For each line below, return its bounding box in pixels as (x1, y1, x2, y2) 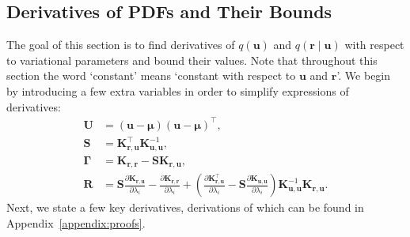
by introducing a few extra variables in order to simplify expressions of (6, 82, 349, 99)
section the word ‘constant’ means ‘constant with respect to (6, 67, 296, 84)
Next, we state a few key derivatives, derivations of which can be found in (6, 199, 364, 216)
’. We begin (336, 67, 391, 84)
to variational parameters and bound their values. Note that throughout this (6, 51, 378, 68)
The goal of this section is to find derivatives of (6, 36, 235, 53)
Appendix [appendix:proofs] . (6, 214, 146, 231)
